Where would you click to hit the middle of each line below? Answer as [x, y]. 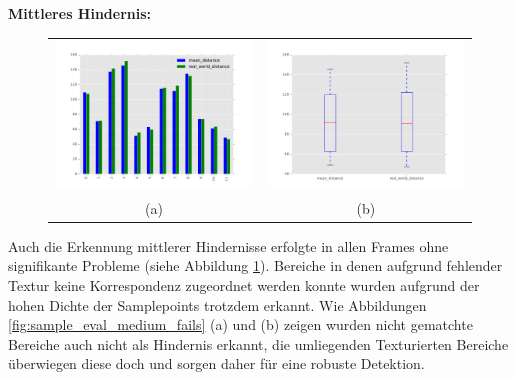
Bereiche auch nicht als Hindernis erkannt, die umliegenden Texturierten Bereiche [258, 343]
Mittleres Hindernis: [80, 13]
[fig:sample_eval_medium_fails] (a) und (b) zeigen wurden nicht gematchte [240, 324]
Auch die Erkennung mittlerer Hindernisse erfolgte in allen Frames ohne [228, 245]
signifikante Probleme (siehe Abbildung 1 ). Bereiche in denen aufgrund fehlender [255, 265]
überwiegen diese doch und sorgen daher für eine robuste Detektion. [216, 363]
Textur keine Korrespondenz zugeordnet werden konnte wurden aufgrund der [244, 285]
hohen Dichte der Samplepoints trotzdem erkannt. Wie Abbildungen [217, 304]
